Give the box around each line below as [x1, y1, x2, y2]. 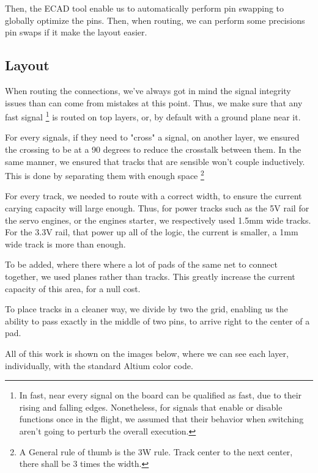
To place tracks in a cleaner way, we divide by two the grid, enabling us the [5, 302, 288, 315]
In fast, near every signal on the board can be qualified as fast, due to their [19, 389, 302, 402]
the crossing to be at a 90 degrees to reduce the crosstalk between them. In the [5, 143, 301, 156]
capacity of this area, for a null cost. [5, 282, 141, 295]
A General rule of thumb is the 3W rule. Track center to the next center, [19, 445, 293, 458]
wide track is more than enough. [5, 237, 126, 250]
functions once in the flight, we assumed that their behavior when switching [19, 413, 304, 425]
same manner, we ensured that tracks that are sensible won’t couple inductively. [5, 155, 305, 167]
